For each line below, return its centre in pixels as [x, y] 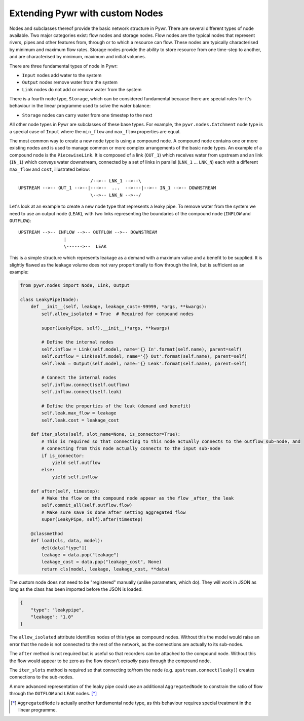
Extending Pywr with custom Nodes [86, 13]
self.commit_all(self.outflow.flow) [87, 505]
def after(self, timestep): [66, 491]
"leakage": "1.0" [52, 617]
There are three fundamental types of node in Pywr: [64, 66]
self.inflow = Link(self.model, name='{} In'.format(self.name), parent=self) [142, 349]
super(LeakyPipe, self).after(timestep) [92, 520]
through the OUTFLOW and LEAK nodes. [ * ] [53, 694]
